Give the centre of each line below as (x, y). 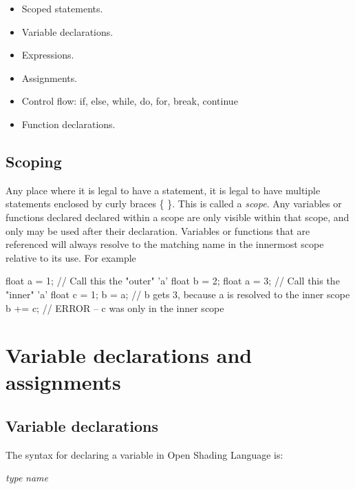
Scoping (34, 161)
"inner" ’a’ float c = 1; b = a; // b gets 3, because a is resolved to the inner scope (178, 294)
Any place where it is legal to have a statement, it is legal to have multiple (163, 190)
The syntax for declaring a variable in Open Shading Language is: (144, 454)
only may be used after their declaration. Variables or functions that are (158, 230)
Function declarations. (68, 124)
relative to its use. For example (71, 257)
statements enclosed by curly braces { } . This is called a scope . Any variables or (174, 204)
